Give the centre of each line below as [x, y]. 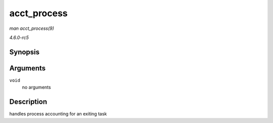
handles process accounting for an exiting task [58, 114]
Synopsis [25, 52]
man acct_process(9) [32, 28]
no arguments [36, 87]
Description [28, 102]
